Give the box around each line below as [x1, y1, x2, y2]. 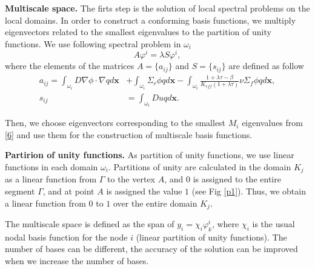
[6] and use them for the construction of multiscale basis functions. [5, 128, 253, 141]
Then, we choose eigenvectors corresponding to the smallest [5, 116, 226, 129]
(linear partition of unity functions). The [136, 230, 287, 243]
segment [5, 184, 35, 197]
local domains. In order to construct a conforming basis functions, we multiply [5, 13, 296, 26]
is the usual [252, 218, 295, 230]
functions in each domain [5, 160, 98, 173]
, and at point [42, 184, 94, 197]
